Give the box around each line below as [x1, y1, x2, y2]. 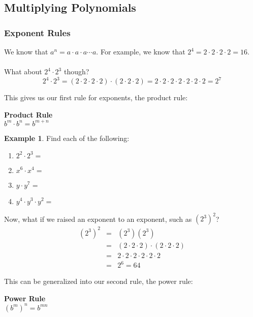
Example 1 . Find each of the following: [4, 132, 130, 143]
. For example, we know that [96, 46, 185, 56]
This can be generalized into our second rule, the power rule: [4, 276, 193, 286]
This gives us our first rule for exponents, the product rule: [4, 92, 188, 103]
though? [64, 66, 89, 77]
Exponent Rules [4, 26, 71, 39]
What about [4, 66, 42, 77]
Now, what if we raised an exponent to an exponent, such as [4, 213, 192, 224]
